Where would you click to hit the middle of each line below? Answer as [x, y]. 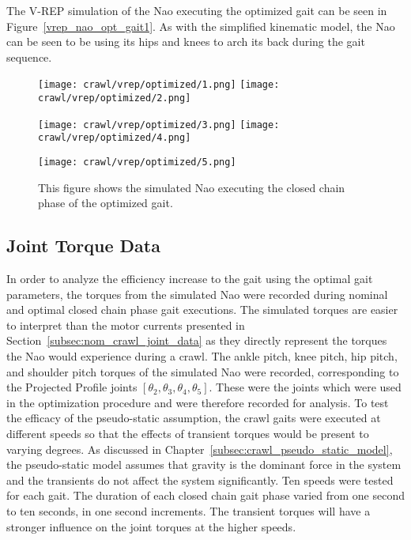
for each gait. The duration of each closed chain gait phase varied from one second [205, 495]
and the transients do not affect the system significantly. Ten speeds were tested [200, 480]
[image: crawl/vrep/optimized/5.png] [137, 162]
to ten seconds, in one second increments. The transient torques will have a [189, 510]
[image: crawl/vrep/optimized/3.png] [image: [159, 125]
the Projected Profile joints [72, 387]
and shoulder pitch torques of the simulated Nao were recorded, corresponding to [203, 371]
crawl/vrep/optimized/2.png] [115, 98]
